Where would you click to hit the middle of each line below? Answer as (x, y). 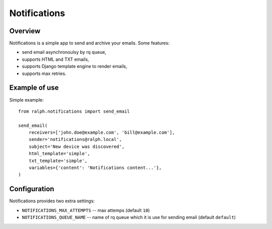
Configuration (32, 189)
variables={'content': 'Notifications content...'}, (95, 168)
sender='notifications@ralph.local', (75, 139)
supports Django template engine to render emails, (75, 66)
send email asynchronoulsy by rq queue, (64, 52)
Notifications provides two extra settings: (52, 201)
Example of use (34, 88)
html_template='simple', (59, 154)
